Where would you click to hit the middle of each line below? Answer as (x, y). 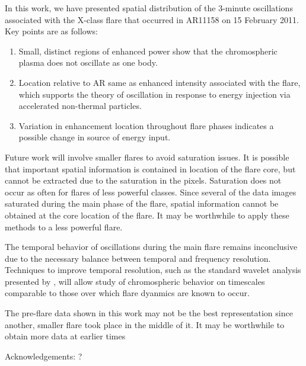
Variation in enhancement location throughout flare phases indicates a (146, 125)
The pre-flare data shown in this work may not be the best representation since (149, 313)
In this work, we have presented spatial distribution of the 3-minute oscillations (149, 8)
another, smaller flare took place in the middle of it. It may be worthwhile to (145, 324)
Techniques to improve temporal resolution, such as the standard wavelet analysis (153, 270)
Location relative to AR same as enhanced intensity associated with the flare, (160, 82)
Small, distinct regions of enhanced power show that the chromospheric (148, 51)
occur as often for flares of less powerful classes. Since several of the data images (151, 192)
